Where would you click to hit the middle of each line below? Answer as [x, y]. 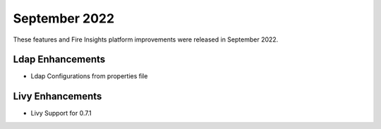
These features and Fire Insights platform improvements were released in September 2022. [146, 39]
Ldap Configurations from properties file [89, 76]
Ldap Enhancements [59, 60]
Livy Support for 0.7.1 [61, 113]
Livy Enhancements [58, 96]
